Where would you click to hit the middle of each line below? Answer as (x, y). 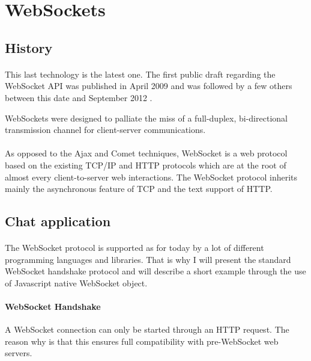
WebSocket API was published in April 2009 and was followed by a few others (149, 86)
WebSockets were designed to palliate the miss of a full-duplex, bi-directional (146, 118)
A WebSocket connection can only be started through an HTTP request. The (147, 329)
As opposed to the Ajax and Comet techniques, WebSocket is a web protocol (146, 153)
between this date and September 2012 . (79, 97)
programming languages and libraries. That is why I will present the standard (148, 259)
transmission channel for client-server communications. (105, 130)
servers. (19, 353)
